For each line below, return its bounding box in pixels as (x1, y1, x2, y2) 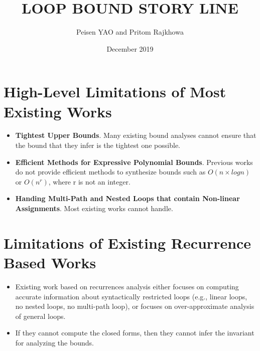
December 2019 (106, 43, 154, 54)
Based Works (4, 252, 96, 272)
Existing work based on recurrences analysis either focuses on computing (15, 281, 239, 291)
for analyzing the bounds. (15, 337, 94, 347)
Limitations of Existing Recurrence (4, 232, 251, 253)
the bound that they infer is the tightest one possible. (15, 140, 180, 150)
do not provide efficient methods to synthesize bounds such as (15, 166, 206, 177)
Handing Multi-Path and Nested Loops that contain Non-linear (15, 193, 240, 204)
